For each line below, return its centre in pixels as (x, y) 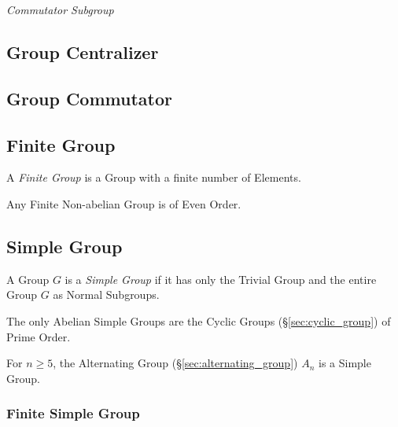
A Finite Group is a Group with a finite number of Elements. (154, 177)
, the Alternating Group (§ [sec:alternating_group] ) (175, 363)
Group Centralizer (83, 52)
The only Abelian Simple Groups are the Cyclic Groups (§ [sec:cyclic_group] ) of (199, 320)
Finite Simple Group (73, 413)
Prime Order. (39, 336)
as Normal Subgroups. (106, 294)
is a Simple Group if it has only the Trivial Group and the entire (221, 279)
